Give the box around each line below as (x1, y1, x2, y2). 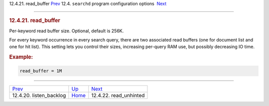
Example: (9, 53, 33, 60)
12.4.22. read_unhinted (91, 92, 145, 99)
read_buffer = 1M (19, 68, 62, 74)
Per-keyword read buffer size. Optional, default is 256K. (9, 28, 124, 34)
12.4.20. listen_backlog (12, 92, 66, 99)
